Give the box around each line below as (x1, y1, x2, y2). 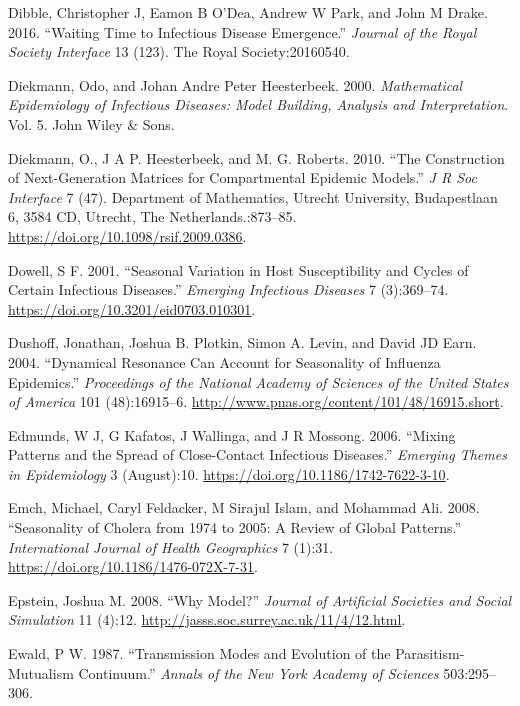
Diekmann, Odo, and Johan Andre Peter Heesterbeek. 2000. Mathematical (8, 74, 463, 95)
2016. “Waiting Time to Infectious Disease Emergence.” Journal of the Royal (8, 21, 477, 42)
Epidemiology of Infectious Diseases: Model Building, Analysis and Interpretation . (8, 94, 509, 115)
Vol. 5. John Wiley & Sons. (8, 113, 175, 134)
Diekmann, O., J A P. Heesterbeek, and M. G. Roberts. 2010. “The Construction (8, 147, 505, 168)
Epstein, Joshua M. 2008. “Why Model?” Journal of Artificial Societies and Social (8, 589, 512, 610)
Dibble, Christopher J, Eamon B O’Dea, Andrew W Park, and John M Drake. (8, 2, 488, 22)
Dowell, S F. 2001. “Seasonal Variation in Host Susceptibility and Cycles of (8, 259, 469, 280)
